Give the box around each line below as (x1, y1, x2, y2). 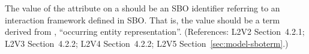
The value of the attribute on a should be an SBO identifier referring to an (5, 2, 280, 14)
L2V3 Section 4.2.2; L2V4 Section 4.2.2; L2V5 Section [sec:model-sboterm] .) (5, 37, 289, 49)
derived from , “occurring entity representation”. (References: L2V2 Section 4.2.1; (5, 25, 305, 38)
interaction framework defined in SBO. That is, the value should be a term (5, 13, 280, 26)
